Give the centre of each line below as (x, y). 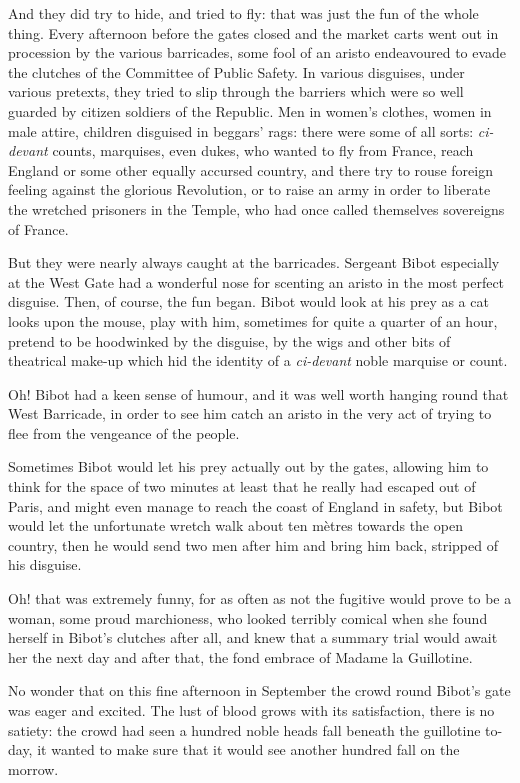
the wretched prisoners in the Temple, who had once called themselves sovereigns (256, 208)
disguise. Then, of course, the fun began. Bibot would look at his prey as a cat (248, 301)
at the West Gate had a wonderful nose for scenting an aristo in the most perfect (256, 281)
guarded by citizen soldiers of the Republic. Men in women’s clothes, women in (250, 110)
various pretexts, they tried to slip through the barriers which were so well (236, 91)
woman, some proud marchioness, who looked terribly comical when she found (248, 617)
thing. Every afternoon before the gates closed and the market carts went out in (253, 32)
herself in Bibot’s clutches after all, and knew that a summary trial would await (253, 637)
